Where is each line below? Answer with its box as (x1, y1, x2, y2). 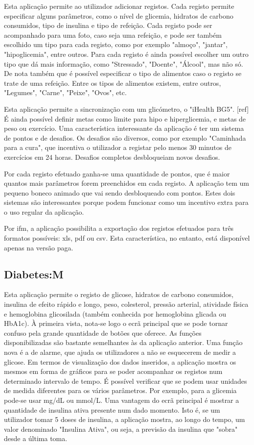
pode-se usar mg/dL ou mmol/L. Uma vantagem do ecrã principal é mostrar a (4, 395, 239, 405)
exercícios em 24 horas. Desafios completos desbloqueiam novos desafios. (4, 151, 220, 162)
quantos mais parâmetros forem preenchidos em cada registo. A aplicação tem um (4, 178, 250, 188)
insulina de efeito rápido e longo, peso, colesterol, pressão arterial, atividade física (4, 299, 249, 309)
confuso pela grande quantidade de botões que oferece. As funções (4, 327, 202, 338)
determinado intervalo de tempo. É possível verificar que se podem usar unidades (4, 375, 247, 386)
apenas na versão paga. (4, 242, 73, 252)
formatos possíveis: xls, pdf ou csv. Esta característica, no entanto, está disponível (4, 233, 250, 243)
